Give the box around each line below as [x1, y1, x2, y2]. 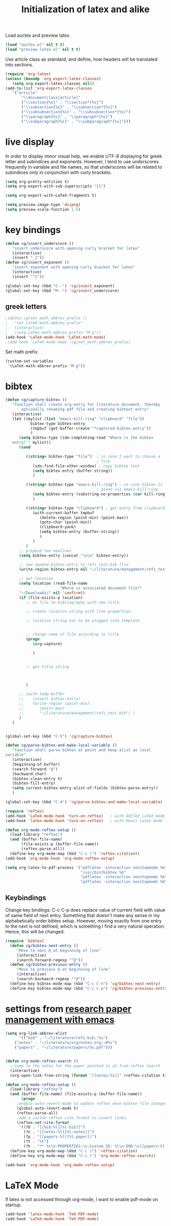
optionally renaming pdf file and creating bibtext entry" [21, 407, 149, 412]
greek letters [5, 302, 47, 311]
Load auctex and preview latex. [5, 32, 71, 39]
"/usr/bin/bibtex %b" [80, 870, 126, 875]
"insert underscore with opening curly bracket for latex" [12, 246, 140, 251]
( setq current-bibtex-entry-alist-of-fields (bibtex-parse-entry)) [12, 785, 158, 791]
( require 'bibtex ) [5, 938, 44, 943]
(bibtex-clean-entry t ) [12, 776, 63, 781]
